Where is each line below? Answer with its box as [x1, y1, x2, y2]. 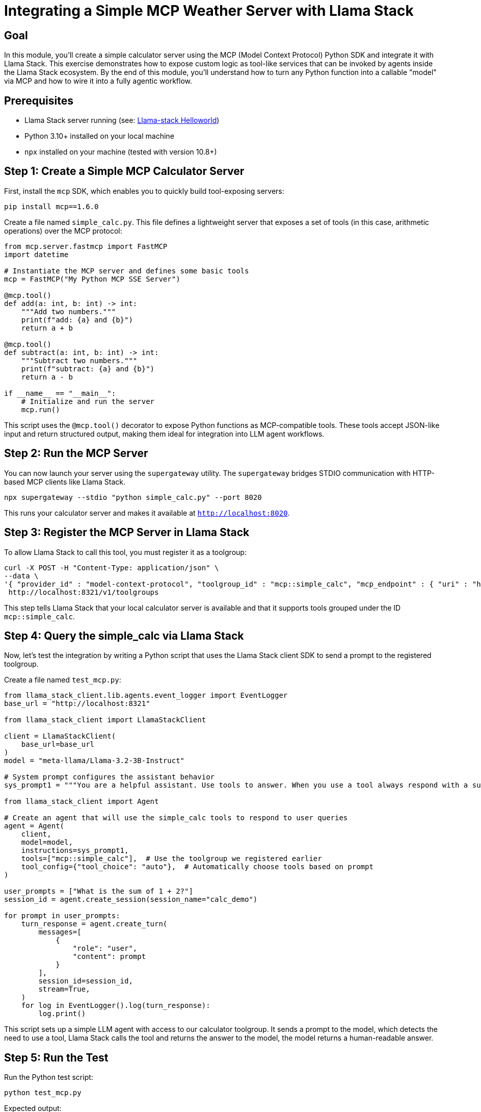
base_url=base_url [21, 740, 95, 749]
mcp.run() [21, 405, 60, 414]
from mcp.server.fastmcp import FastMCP [4, 242, 168, 250]
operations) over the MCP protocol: [4, 226, 122, 235]
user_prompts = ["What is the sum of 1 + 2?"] [4, 887, 193, 896]
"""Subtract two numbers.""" [21, 356, 138, 365]
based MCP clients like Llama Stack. [4, 477, 126, 486]
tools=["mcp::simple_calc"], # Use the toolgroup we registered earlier [21, 854, 322, 863]
